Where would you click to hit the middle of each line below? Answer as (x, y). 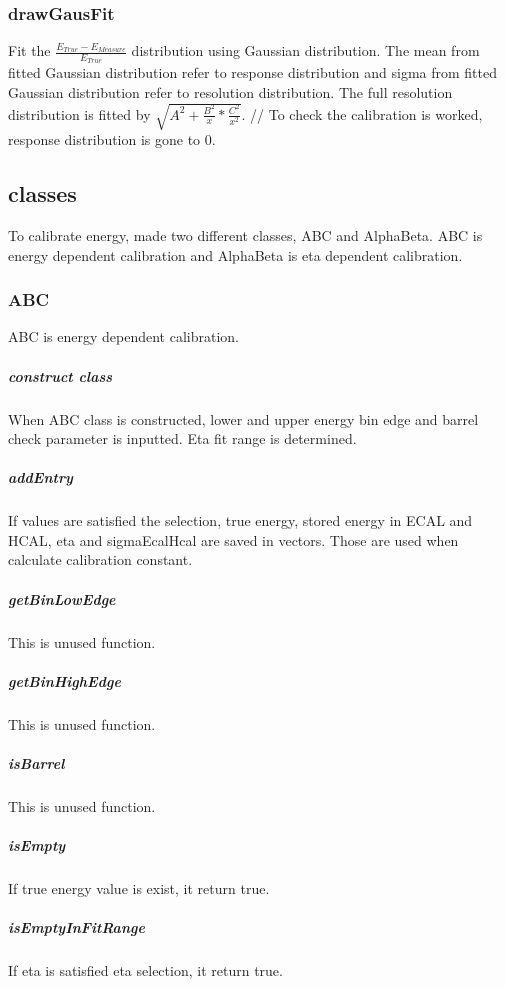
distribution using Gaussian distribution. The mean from (305, 50)
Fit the (29, 50)
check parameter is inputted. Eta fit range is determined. (182, 438)
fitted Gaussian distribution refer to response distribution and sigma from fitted (252, 72)
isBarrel (36, 762)
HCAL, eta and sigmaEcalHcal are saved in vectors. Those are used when (233, 539)
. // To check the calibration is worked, (362, 113)
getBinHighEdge (64, 680)
